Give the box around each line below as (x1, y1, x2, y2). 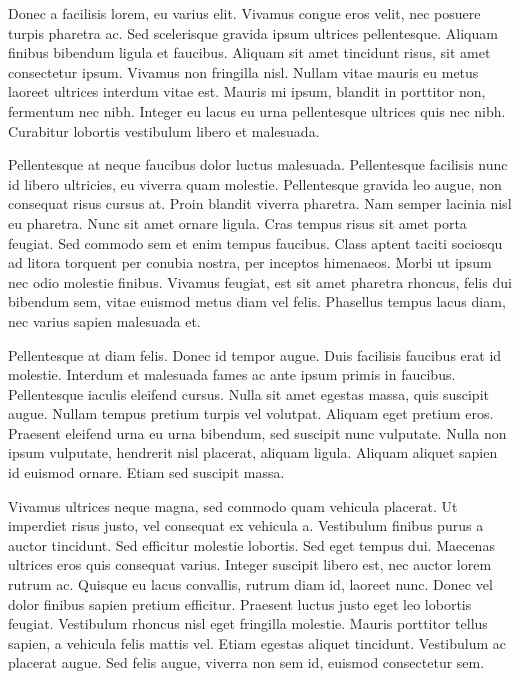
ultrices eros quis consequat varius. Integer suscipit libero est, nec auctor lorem (8, 554, 492, 575)
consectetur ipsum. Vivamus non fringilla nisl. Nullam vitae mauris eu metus (8, 61, 479, 82)
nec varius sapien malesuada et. (8, 310, 201, 331)
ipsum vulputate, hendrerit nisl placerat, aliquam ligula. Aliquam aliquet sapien (8, 442, 498, 463)
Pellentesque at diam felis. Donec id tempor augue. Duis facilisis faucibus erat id (8, 344, 502, 365)
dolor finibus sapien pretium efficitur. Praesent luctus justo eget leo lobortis (8, 593, 472, 614)
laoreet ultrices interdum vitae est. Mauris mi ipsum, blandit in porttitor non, (8, 81, 486, 102)
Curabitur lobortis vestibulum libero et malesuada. (8, 120, 320, 141)
